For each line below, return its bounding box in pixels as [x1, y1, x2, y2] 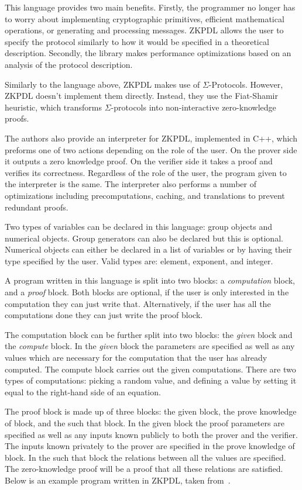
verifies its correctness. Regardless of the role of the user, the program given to [5, 166, 287, 178]
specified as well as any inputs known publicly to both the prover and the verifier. [5, 428, 298, 440]
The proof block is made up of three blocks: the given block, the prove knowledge [5, 405, 297, 417]
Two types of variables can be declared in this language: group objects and [5, 220, 272, 233]
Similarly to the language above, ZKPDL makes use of [5, 78, 200, 90]
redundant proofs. [5, 201, 68, 213]
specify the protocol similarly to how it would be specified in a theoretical [5, 35, 269, 47]
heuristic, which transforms [5, 101, 102, 113]
